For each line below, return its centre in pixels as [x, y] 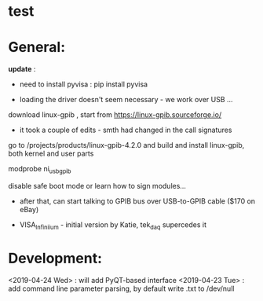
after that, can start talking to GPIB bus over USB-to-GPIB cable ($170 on [137, 201]
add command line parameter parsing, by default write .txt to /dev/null [121, 288]
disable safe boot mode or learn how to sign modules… [97, 185]
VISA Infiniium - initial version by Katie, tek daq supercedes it [113, 225]
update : [22, 69]
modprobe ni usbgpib [40, 170]
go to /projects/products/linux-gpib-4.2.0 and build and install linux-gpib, [126, 145]
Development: [55, 258]
